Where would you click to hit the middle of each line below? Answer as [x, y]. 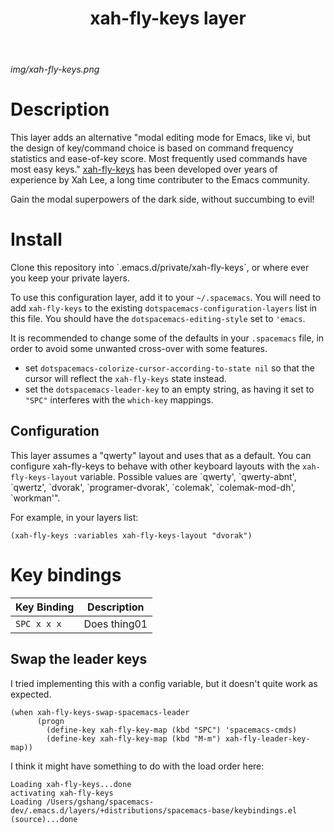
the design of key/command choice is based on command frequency [152, 148]
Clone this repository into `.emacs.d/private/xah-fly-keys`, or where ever [160, 268]
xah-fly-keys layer [168, 18]
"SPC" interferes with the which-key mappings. [119, 400]
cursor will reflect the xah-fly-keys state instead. [125, 379]
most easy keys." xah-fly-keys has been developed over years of [144, 169]
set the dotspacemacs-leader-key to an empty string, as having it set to [169, 389]
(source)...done [44, 819]
